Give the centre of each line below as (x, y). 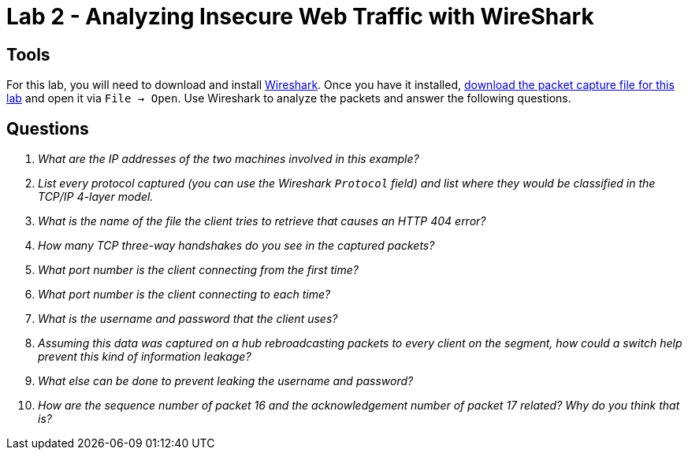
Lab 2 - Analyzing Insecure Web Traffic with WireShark (300, 17)
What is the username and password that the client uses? (188, 319)
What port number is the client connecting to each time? (184, 295)
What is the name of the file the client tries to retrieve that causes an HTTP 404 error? (262, 221)
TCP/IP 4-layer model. (96, 197)
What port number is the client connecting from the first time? (198, 270)
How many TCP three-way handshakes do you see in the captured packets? (236, 246)
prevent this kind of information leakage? (145, 357)
